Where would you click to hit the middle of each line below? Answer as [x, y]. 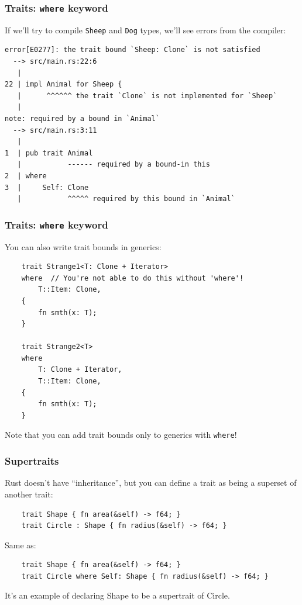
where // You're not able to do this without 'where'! [133, 278]
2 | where [26, 176]
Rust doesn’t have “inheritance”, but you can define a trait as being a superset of [151, 483]
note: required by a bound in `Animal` [82, 119]
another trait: [29, 494]
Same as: [20, 544]
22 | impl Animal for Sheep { [64, 84]
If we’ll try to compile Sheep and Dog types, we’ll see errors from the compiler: [145, 30]
